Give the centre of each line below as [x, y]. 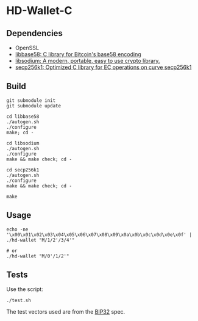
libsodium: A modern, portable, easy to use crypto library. [87, 61]
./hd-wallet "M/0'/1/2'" [38, 256]
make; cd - [20, 132]
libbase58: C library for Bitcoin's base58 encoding [78, 54]
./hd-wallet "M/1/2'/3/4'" [41, 240]
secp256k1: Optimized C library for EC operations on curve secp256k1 [103, 67]
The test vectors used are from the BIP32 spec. [66, 312]
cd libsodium [23, 143]
